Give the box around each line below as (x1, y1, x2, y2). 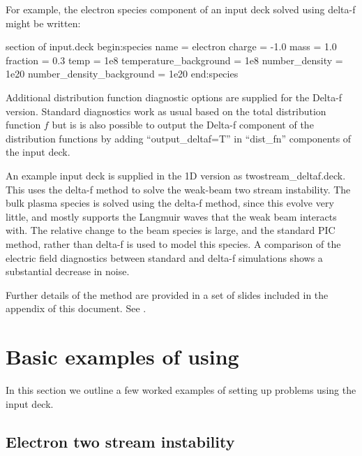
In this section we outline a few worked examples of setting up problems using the (6, 383, 356, 397)
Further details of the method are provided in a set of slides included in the (6, 287, 329, 302)
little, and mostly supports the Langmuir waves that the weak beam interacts (6, 209, 337, 223)
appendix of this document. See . (6, 301, 146, 316)
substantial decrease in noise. (6, 264, 130, 279)
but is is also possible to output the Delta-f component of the (52, 117, 314, 132)
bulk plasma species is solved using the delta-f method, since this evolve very (6, 196, 334, 210)
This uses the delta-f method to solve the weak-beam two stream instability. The (6, 182, 351, 196)
